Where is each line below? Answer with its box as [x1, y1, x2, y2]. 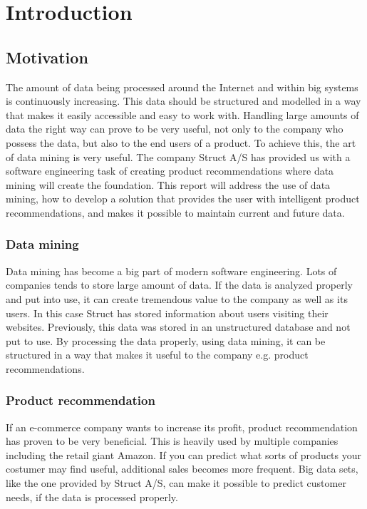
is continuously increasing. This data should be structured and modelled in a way [6, 93, 361, 108]
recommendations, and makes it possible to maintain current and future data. [6, 205, 345, 220]
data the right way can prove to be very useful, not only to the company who [6, 121, 343, 136]
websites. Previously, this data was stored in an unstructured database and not [6, 319, 351, 334]
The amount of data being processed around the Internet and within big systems [6, 79, 358, 94]
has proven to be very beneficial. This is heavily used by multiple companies [6, 433, 338, 448]
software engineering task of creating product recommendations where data [6, 163, 334, 178]
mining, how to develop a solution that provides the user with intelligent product [6, 191, 360, 206]
